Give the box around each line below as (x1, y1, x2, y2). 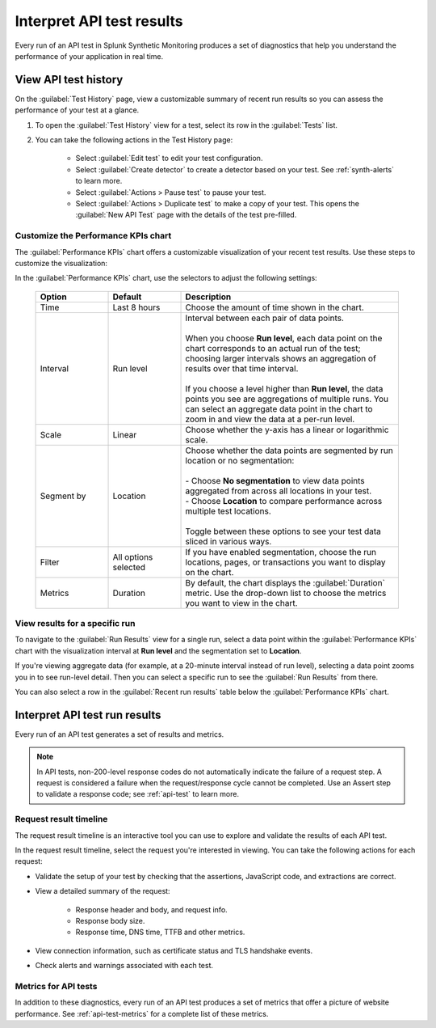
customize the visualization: (15, 258, 108, 268)
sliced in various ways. (185, 535, 272, 547)
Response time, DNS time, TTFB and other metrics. (75, 927, 245, 937)
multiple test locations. (185, 506, 272, 517)
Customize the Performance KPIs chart (15, 231, 172, 242)
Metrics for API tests (15, 980, 98, 992)
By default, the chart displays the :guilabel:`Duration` (185, 577, 385, 588)
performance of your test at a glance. (15, 105, 140, 115)
